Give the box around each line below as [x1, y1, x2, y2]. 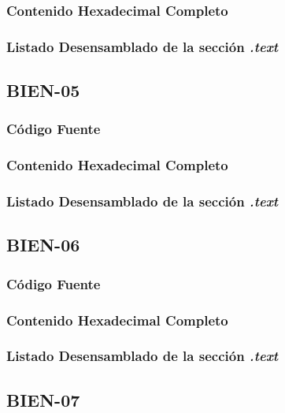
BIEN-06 [6, 233, 80, 257]
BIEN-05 [6, 78, 80, 102]
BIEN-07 [6, 387, 80, 411]
